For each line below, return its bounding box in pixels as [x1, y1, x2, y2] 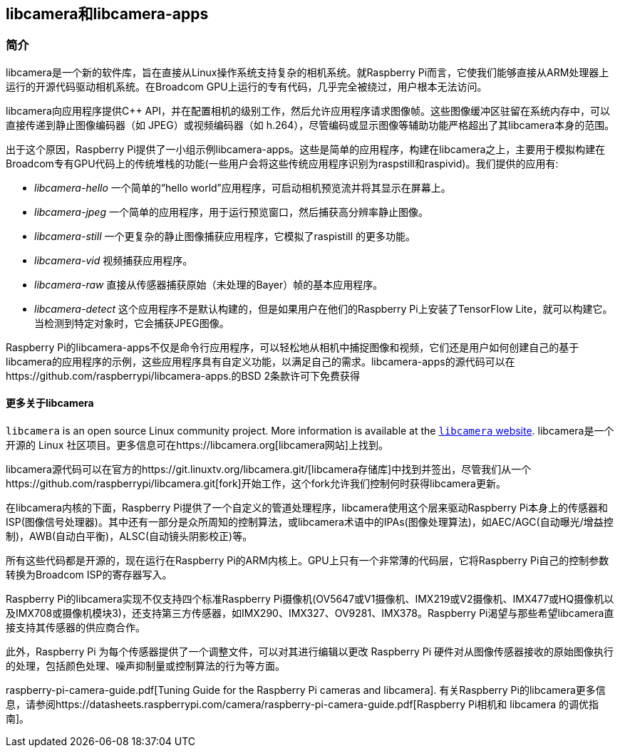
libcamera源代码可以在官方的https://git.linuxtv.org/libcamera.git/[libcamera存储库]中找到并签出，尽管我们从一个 [6, 463, 532, 476]
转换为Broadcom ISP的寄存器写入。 [6, 568, 172, 581]
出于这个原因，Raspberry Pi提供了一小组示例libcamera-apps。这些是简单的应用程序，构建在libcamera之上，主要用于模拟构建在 [6, 142, 606, 155]
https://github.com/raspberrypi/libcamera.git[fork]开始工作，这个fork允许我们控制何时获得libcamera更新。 [6, 477, 506, 490]
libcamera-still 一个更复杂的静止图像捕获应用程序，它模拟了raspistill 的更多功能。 [34, 229, 416, 242]
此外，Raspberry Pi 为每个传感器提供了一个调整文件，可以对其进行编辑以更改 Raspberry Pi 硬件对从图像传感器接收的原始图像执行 [6, 645, 614, 658]
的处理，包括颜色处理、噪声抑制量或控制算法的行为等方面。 [6, 660, 285, 672]
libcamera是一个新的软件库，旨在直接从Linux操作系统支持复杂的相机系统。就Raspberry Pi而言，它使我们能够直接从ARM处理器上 [6, 66, 609, 78]
